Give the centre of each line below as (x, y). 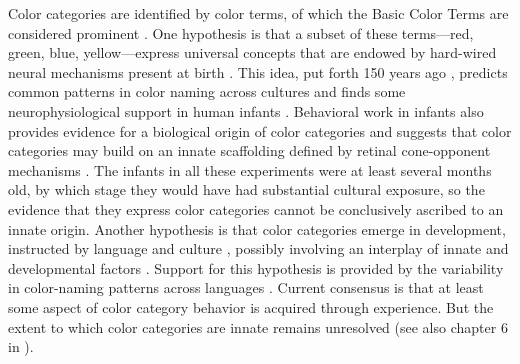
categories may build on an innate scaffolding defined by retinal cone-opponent (249, 150)
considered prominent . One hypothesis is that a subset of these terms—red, (241, 32)
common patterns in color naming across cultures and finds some (207, 91)
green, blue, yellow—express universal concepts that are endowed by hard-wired (252, 52)
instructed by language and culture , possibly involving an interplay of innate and (258, 248)
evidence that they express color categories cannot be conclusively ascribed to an (256, 208)
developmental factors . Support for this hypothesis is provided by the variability (256, 267)
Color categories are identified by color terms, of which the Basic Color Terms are (258, 13)
